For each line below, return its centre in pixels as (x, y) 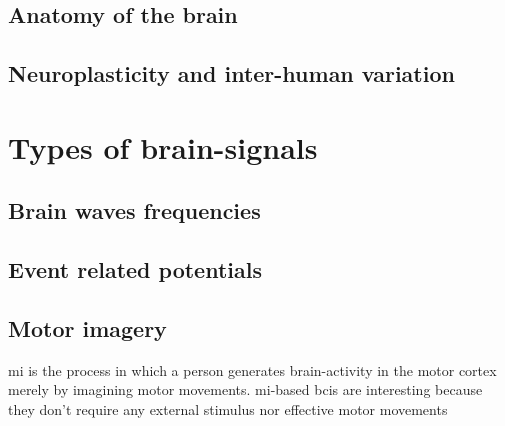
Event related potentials (135, 269)
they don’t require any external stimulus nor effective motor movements (228, 408)
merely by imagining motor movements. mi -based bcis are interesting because (245, 389)
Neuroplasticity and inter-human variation (231, 73)
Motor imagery (87, 327)
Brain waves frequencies (134, 210)
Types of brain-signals (163, 146)
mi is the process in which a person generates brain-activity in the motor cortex (252, 369)
